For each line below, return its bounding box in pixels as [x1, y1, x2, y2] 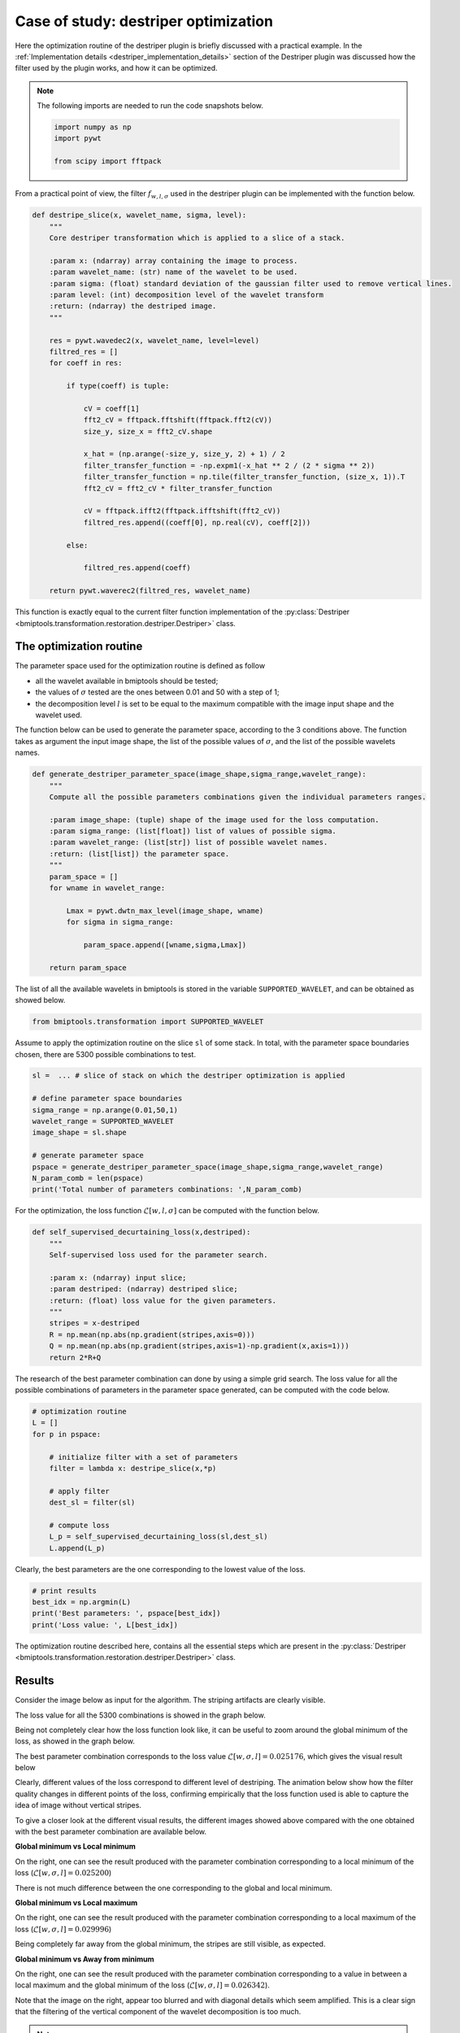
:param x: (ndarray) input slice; [49, 1273, 187, 1282]
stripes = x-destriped [49, 1318, 140, 1328]
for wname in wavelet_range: [49, 883, 166, 893]
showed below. [15, 995, 66, 1005]
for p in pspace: [32, 1430, 102, 1439]
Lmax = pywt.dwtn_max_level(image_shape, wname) [66, 906, 264, 915]
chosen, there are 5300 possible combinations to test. [15, 1049, 197, 1059]
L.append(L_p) [49, 1543, 106, 1552]
